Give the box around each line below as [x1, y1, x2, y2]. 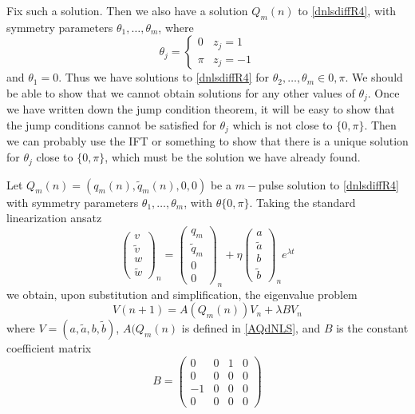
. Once [367, 84, 400, 101]
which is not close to [232, 117, 333, 133]
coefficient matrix [6, 340, 92, 356]
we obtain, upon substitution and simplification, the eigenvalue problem [6, 285, 358, 302]
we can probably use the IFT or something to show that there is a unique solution [6, 133, 409, 149]
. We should [345, 69, 403, 86]
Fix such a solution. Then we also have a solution [6, 2, 248, 18]
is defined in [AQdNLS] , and [181, 320, 321, 336]
